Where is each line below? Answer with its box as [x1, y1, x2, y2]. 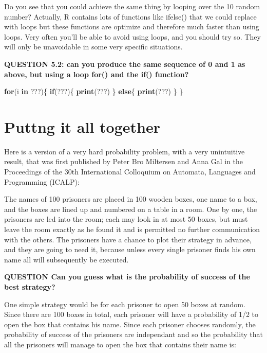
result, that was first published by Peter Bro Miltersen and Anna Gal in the [4, 156, 243, 167]
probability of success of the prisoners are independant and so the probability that [4, 329, 263, 340]
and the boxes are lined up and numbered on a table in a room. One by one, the [4, 203, 257, 214]
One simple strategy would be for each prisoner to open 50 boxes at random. [4, 298, 245, 309]
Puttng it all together [4, 116, 160, 137]
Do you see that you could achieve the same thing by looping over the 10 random [4, 1, 260, 11]
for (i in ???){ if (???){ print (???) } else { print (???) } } [4, 86, 183, 97]
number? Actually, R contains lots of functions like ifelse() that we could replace [4, 11, 257, 22]
